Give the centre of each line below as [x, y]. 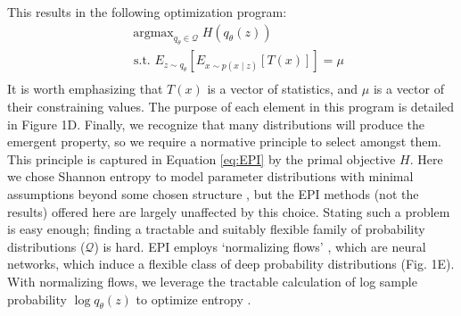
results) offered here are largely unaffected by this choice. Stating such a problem [229, 211]
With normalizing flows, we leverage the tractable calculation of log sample [212, 281]
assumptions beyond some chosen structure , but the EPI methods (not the [213, 194]
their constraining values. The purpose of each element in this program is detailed [231, 107]
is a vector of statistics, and [283, 89]
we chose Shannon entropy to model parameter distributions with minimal [210, 176]
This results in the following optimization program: [147, 12]
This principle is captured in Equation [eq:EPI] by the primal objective [202, 158]
